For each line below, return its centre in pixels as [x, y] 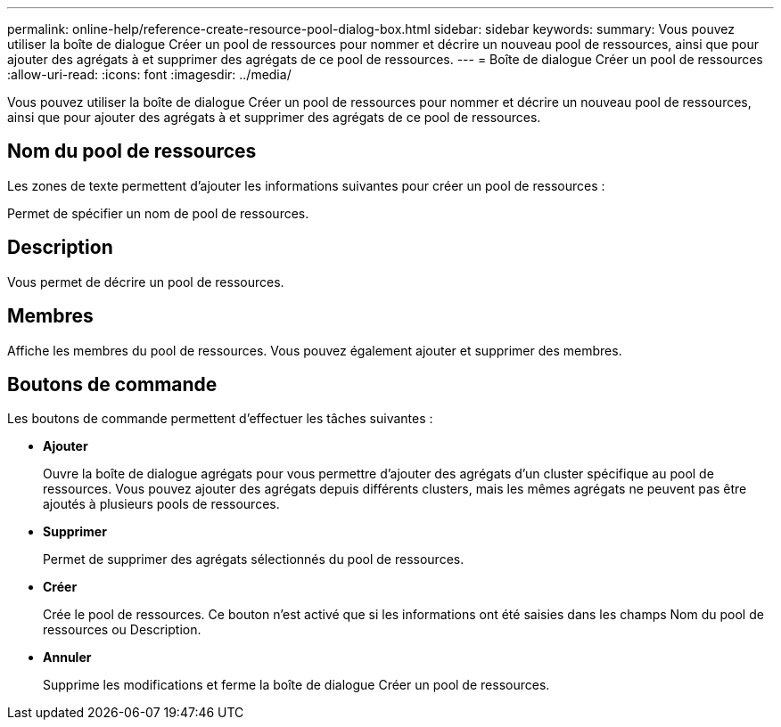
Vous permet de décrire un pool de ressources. [146, 282]
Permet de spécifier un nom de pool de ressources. [158, 213]
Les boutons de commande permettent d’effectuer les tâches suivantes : [220, 419]
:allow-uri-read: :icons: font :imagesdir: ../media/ [149, 74]
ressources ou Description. [122, 630]
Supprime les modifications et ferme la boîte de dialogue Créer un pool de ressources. [296, 685]
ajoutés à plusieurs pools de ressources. [161, 504]
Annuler [67, 658]
